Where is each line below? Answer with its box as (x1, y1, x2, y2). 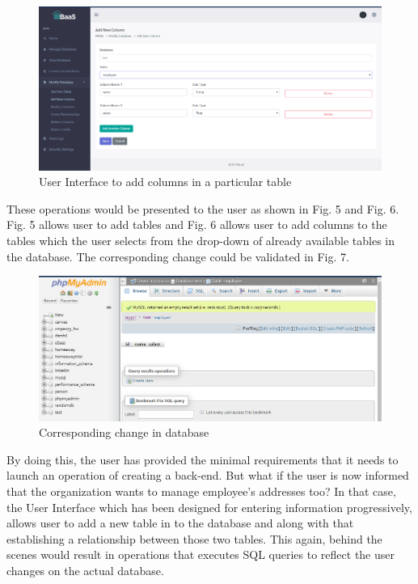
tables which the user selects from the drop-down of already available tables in (6, 232, 395, 249)
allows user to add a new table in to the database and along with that (6, 514, 354, 531)
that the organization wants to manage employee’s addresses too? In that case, (6, 483, 396, 500)
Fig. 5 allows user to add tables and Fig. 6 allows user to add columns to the (6, 216, 387, 233)
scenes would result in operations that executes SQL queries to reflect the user (6, 546, 395, 563)
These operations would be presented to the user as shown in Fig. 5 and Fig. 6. (6, 200, 399, 217)
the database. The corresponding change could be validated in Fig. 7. (6, 248, 349, 264)
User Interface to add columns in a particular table (39, 173, 292, 190)
